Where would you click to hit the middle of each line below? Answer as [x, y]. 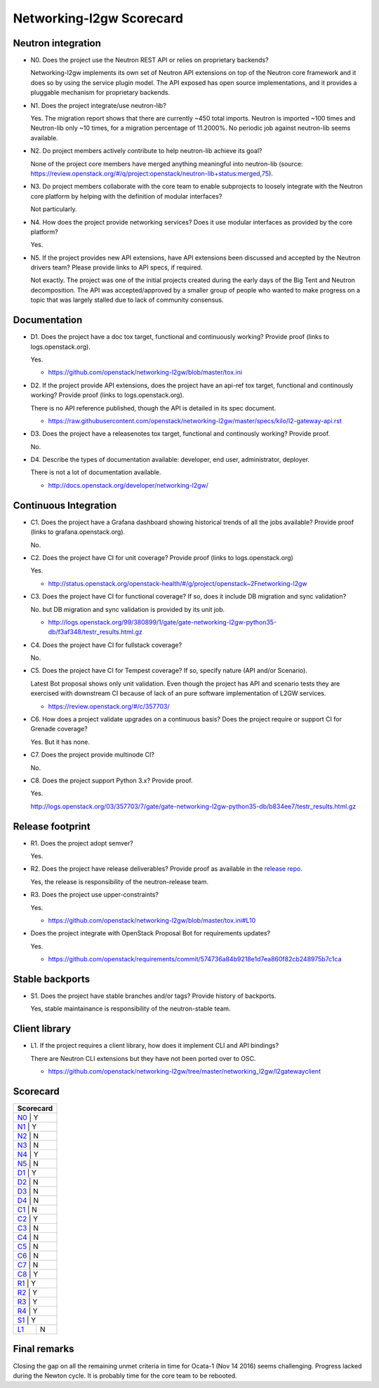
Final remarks [44, 1349]
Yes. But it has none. [60, 742]
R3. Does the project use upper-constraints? [95, 895]
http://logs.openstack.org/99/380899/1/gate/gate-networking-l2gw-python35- [162, 622]
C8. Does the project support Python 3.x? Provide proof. [112, 780]
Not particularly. [54, 209]
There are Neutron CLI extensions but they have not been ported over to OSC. [143, 1058]
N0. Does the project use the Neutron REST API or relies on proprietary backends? [150, 60]
